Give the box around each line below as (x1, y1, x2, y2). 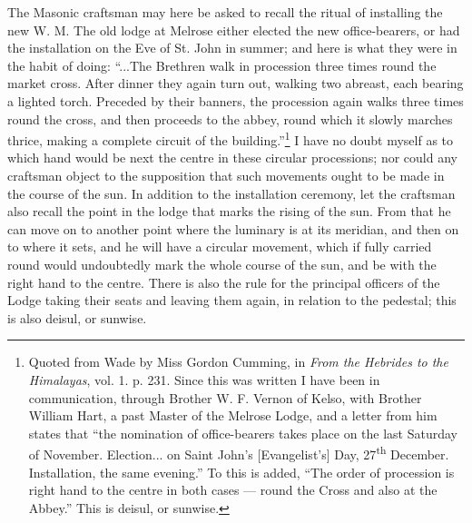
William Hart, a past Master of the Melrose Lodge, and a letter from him (28, 406, 438, 425)
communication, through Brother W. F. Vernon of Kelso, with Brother (28, 388, 422, 407)
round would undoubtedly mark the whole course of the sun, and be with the (7, 254, 437, 273)
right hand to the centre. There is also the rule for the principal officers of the (7, 272, 440, 291)
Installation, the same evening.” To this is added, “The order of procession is (28, 462, 455, 481)
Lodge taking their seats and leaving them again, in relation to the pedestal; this (7, 291, 457, 310)
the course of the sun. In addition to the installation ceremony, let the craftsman (7, 183, 456, 202)
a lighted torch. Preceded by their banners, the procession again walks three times (7, 91, 464, 110)
